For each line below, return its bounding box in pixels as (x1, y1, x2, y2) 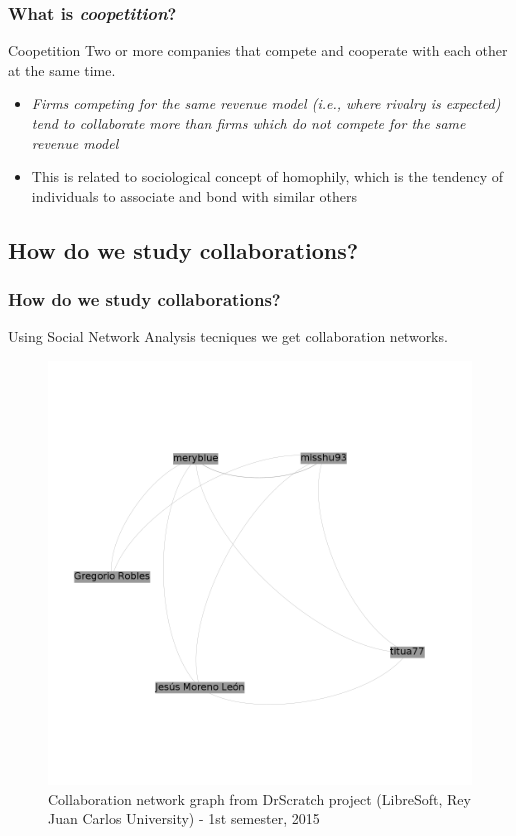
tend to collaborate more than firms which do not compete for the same (31, 113, 466, 133)
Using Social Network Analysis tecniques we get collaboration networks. (8, 326, 448, 347)
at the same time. (8, 59, 116, 80)
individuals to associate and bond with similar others (31, 185, 358, 206)
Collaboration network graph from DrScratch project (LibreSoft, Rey (48, 788, 471, 809)
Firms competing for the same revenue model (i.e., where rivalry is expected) (31, 93, 501, 114)
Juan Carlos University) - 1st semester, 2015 (48, 808, 320, 829)
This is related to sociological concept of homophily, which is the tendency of (31, 166, 504, 187)
